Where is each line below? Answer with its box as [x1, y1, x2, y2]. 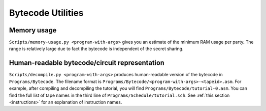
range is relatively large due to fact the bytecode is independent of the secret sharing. [9, 46, 184, 52]
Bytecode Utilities [9, 7, 84, 18]
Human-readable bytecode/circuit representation [9, 59, 165, 67]
